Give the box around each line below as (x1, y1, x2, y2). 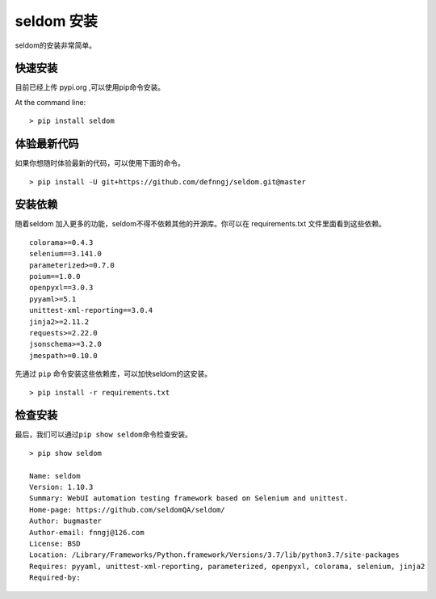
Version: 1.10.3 (29, 482, 94, 491)
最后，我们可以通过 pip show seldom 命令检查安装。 (15, 429, 193, 440)
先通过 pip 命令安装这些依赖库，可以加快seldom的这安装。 (15, 369, 212, 379)
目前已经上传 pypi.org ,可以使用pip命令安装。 (15, 82, 166, 92)
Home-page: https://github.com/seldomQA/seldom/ (29, 505, 225, 514)
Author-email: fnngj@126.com (29, 528, 145, 537)
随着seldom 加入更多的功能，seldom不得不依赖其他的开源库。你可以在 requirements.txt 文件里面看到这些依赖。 (15, 219, 387, 229)
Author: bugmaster (29, 517, 103, 525)
